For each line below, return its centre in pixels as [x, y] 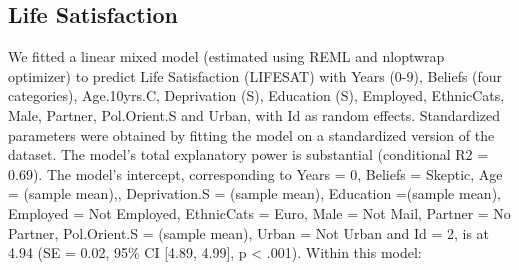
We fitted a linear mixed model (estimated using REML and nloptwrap [226, 56]
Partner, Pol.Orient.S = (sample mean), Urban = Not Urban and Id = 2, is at [249, 232]
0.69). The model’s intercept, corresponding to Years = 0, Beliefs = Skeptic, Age [255, 173]
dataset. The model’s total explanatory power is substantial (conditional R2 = [248, 154]
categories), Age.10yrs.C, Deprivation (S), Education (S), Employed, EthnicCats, [256, 95]
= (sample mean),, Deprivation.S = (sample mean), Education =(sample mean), [254, 193]
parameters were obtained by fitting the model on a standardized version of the [251, 134]
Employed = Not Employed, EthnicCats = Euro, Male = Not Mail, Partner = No [259, 212]
